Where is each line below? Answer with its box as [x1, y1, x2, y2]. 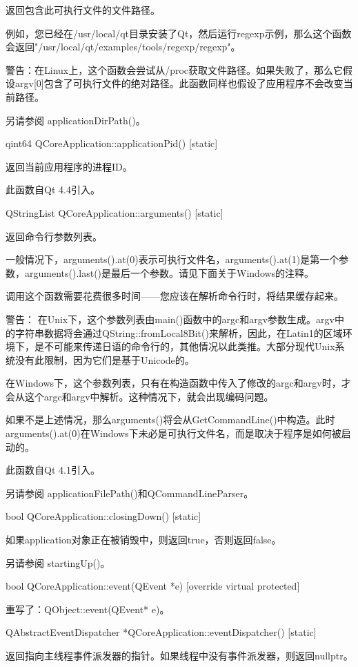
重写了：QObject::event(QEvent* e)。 [6, 601, 170, 616]
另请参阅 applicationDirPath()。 [6, 113, 146, 127]
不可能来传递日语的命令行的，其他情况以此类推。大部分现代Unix [43, 339, 335, 354]
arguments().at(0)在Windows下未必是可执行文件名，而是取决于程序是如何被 [6, 426, 341, 441]
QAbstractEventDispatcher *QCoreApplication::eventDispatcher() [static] [6, 625, 317, 639]
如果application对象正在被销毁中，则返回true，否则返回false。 [6, 532, 281, 547]
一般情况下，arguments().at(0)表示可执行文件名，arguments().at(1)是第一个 [6, 252, 339, 267]
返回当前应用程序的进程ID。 [6, 159, 132, 173]
